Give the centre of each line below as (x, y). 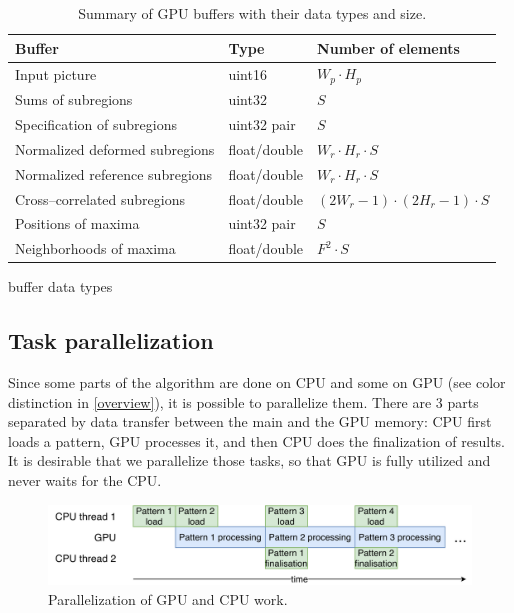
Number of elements (388, 47)
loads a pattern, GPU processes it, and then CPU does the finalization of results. (256, 440)
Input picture (56, 73)
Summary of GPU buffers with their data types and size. (252, 13)
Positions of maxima (77, 223)
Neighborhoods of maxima (95, 248)
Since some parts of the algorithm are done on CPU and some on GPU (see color (257, 382)
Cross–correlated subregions (100, 198)
